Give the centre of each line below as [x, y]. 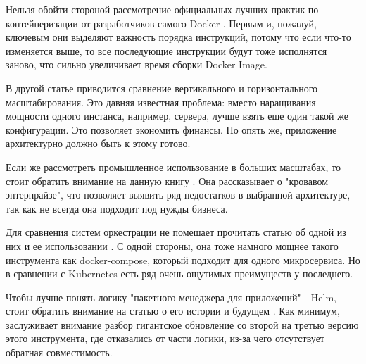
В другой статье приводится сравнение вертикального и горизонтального [162, 88]
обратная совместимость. [59, 352]
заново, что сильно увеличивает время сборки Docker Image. [137, 64]
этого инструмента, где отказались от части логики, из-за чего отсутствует [165, 338]
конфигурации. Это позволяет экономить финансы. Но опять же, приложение [171, 129]
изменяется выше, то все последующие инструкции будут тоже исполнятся [166, 50]
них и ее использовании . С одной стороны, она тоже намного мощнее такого [172, 245]
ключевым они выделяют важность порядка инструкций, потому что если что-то [178, 37]
